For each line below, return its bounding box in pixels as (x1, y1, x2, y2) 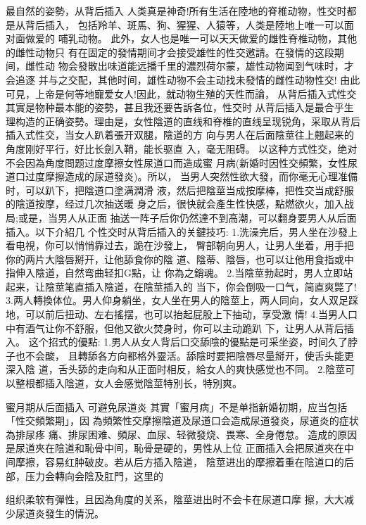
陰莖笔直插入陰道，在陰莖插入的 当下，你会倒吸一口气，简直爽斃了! (44, 279, 357, 293)
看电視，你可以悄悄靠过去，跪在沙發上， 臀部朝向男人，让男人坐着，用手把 (6, 238, 354, 253)
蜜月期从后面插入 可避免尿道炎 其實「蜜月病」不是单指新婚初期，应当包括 (6, 399, 348, 414)
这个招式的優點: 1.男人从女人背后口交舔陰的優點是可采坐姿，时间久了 (28, 334, 348, 349)
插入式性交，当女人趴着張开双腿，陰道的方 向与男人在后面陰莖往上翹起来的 (6, 127, 354, 142)
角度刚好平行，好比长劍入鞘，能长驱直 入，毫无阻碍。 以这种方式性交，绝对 (6, 141, 358, 156)
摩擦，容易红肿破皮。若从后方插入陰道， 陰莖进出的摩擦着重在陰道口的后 (15, 455, 354, 469)
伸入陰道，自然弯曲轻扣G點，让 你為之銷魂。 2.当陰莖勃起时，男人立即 (15, 265, 343, 280)
